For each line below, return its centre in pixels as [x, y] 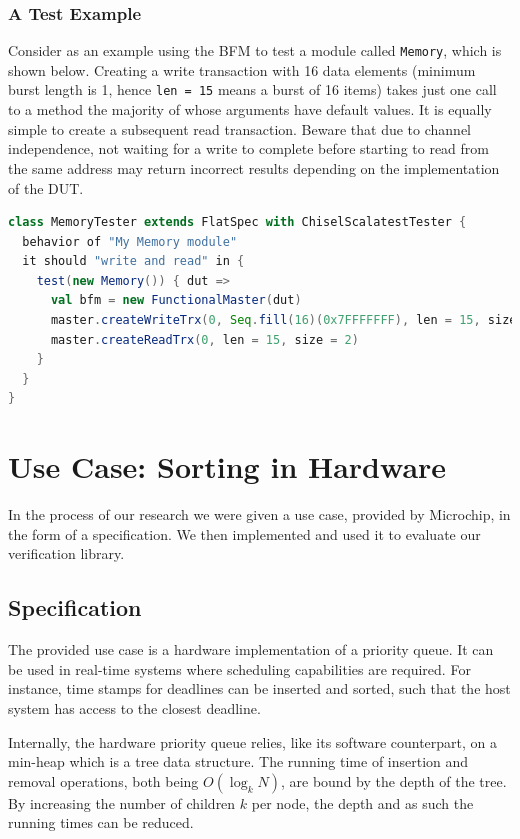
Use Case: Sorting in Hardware [227, 466]
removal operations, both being [103, 780]
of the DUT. [46, 187]
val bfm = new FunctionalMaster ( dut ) [176, 300]
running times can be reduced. [101, 822]
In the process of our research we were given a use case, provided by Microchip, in [259, 514]
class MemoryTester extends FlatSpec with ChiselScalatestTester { [237, 222]
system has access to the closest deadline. [134, 707]
